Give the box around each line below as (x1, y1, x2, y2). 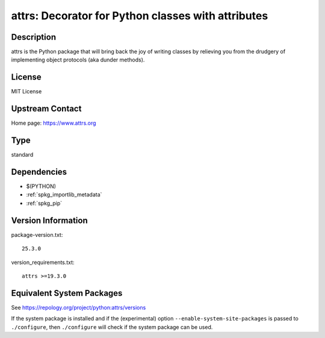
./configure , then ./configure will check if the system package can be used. (11, 323, 213, 331)
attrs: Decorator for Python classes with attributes (11, 9, 268, 22)
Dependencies (11, 166, 67, 177)
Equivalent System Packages (11, 288, 123, 298)
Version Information (11, 215, 88, 225)
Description (11, 32, 57, 42)
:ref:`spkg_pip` (26, 199, 63, 207)
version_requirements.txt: (11, 258, 75, 266)
